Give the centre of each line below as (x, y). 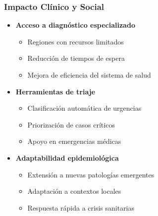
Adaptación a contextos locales (74, 191)
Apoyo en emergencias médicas (74, 141)
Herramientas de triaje (55, 91)
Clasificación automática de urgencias (84, 108)
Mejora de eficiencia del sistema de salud (89, 75)
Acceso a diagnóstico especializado (75, 25)
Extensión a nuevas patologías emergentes (91, 174)
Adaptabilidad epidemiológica (67, 157)
